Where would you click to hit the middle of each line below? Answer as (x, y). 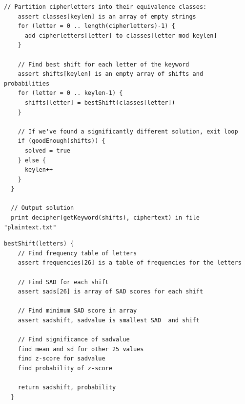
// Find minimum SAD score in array (77, 311)
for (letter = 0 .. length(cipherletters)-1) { (96, 26)
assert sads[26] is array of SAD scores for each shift (111, 292)
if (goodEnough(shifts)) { (61, 141)
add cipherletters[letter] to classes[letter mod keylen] (121, 35)
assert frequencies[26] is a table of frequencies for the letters (130, 263)
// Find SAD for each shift (63, 282)
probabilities (27, 83)
